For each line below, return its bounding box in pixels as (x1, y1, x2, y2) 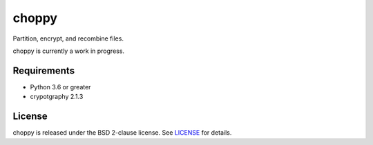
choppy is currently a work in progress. (12, 47, 124, 55)
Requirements (12, 65, 75, 76)
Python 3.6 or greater (30, 82, 91, 91)
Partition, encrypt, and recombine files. (12, 34, 124, 43)
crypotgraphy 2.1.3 (30, 93, 84, 101)
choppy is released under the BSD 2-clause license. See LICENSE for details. (12, 129, 232, 137)
